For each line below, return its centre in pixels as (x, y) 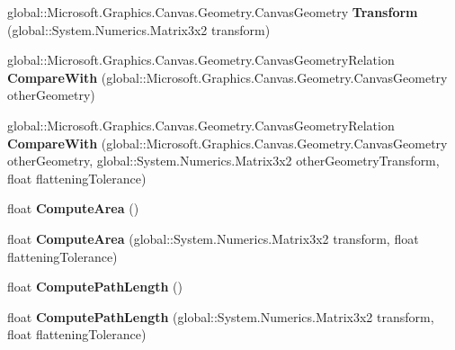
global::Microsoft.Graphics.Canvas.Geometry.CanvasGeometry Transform (213, 12)
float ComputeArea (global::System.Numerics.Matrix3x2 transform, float (213, 238)
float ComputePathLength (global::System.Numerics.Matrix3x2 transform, (221, 316)
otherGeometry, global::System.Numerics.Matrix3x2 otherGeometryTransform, (223, 161)
